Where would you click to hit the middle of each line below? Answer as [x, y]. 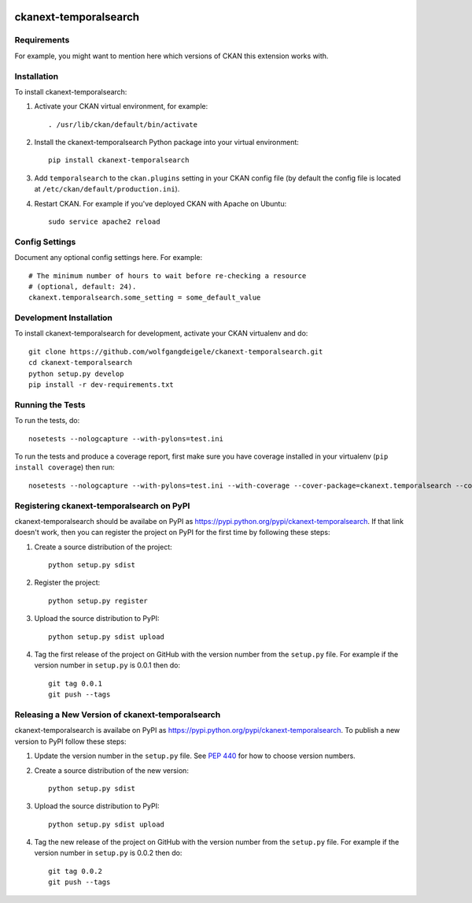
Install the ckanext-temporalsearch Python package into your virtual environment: [166, 143]
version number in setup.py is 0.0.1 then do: [107, 665]
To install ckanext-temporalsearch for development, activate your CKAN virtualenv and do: [161, 333]
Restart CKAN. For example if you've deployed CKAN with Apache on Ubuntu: [160, 203]
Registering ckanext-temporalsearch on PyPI [102, 506]
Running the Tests [50, 404]
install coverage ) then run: [65, 467]
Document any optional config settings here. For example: [109, 258]
